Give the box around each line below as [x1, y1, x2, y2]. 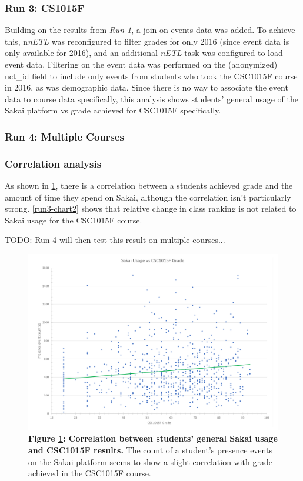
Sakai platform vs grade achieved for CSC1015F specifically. [5, 104, 221, 116]
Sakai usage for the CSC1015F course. [5, 213, 142, 226]
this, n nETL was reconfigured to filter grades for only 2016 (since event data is [5, 35, 289, 47]
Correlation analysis [5, 156, 102, 171]
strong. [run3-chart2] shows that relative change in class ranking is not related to [5, 202, 297, 215]
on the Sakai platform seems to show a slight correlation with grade [28, 455, 273, 467]
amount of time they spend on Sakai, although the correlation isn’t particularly [5, 191, 291, 203]
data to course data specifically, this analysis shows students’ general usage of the [5, 92, 298, 105]
